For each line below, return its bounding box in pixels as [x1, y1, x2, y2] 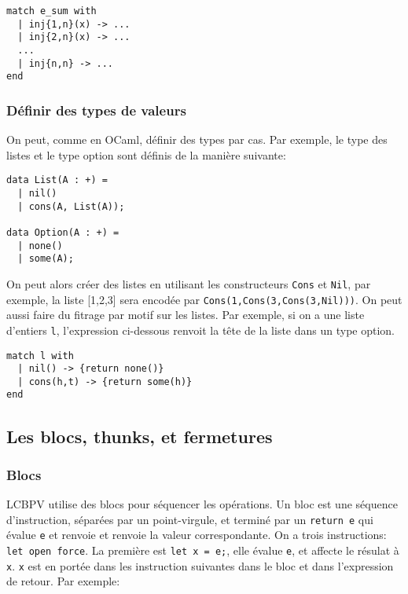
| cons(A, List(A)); [17, 200, 125, 212]
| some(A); [17, 253, 74, 265]
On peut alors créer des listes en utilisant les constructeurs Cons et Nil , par [6, 275, 371, 291]
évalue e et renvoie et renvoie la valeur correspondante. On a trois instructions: [6, 526, 387, 543]
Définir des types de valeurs [6, 100, 186, 119]
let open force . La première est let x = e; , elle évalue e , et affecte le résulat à [6, 542, 399, 559]
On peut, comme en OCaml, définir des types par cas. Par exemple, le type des [6, 131, 388, 148]
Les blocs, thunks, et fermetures [6, 423, 273, 448]
